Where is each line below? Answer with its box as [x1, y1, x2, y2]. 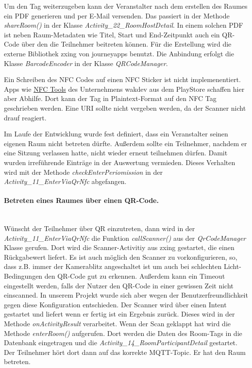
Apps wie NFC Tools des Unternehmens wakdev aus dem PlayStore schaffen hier [4, 84, 245, 94]
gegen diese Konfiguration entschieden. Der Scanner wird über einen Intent [4, 299, 227, 309]
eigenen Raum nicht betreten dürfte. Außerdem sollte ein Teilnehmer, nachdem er [4, 138, 247, 148]
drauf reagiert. [4, 112, 47, 122]
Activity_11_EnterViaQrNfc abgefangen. [4, 176, 127, 186]
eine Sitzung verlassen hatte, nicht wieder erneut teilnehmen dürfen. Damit [4, 148, 228, 158]
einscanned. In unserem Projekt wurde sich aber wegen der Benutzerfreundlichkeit [4, 290, 248, 300]
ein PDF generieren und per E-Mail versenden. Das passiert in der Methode [4, 10, 230, 20]
